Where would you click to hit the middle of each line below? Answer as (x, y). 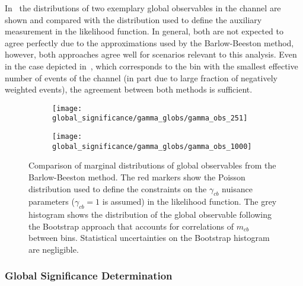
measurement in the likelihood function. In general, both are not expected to (144, 31)
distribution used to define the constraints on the (118, 188)
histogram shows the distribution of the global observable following (150, 214)
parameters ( (52, 201)
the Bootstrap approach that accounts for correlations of (131, 226)
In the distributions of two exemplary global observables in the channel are (143, 8)
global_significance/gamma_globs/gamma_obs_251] (150, 118)
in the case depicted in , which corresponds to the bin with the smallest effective (151, 66)
